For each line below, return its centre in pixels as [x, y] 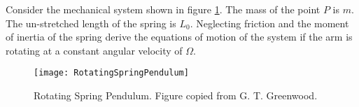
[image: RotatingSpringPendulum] [111, 73]
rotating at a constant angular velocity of [94, 50]
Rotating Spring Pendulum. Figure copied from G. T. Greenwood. [176, 95]
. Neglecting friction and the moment [269, 23]
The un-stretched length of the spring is [91, 23]
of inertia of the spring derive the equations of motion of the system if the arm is [179, 37]
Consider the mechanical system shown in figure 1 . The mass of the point [163, 9]
